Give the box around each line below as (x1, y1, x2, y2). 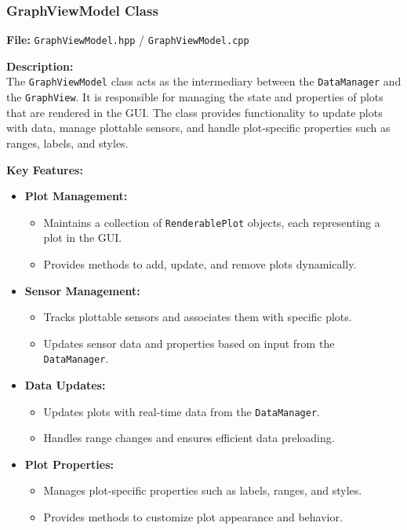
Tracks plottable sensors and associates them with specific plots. (43, 309, 352, 325)
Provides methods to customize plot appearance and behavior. (43, 509, 343, 525)
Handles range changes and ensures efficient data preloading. (43, 429, 335, 446)
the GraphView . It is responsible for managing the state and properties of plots (6, 89, 383, 105)
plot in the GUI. (43, 229, 122, 246)
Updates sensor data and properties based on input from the (43, 334, 335, 351)
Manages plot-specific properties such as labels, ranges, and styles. (43, 482, 362, 499)
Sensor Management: (24, 282, 140, 298)
